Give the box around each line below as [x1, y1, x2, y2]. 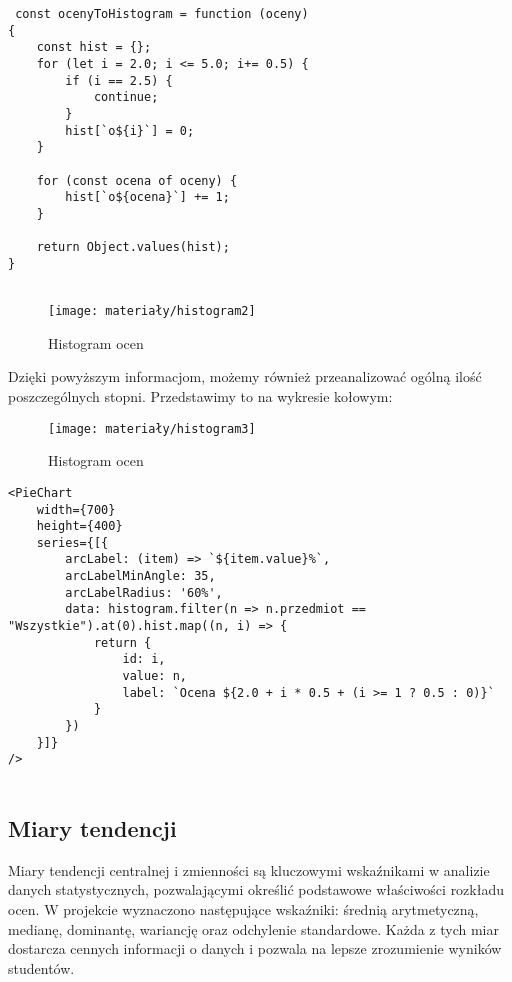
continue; [93, 90, 159, 105]
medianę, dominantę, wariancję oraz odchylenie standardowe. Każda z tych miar [8, 918, 499, 939]
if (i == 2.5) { [65, 73, 173, 88]
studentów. [8, 957, 75, 978]
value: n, [122, 669, 187, 684]
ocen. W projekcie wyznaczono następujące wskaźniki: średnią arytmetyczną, [8, 899, 479, 920]
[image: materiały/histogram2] [48, 304, 256, 319]
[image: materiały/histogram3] [48, 421, 256, 436]
